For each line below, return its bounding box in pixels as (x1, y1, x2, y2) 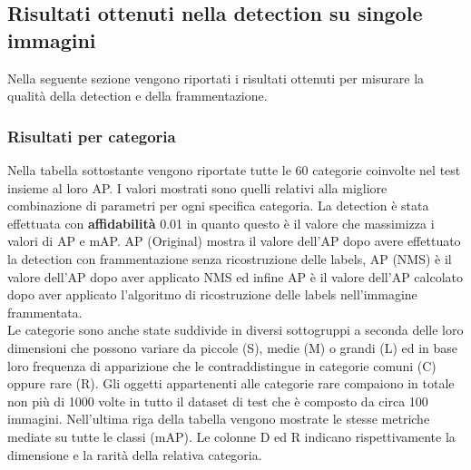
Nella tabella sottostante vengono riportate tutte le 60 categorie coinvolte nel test (7, 161, 461, 179)
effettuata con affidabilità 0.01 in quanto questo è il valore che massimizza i (7, 213, 435, 232)
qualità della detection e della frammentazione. (7, 86, 268, 105)
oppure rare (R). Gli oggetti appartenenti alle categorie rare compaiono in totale (7, 374, 455, 393)
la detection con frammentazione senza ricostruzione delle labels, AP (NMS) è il (7, 249, 452, 268)
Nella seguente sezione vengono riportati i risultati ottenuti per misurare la (7, 68, 425, 87)
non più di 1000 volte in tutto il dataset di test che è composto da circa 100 (7, 391, 428, 410)
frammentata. (7, 302, 83, 321)
